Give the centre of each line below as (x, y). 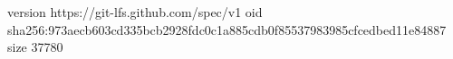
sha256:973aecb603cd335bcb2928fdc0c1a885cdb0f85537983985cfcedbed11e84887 (227, 29)
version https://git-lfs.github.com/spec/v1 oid (135, 12)
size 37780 (35, 47)
